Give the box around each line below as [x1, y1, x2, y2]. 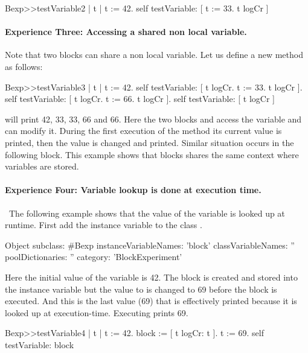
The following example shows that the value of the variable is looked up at [8, 206, 285, 219]
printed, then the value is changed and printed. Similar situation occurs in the [5, 136, 294, 148]
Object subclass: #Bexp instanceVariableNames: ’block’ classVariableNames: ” [5, 238, 295, 251]
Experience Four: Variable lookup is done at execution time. [5, 183, 261, 196]
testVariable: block [5, 338, 74, 351]
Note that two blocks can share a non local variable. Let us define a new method [5, 48, 303, 61]
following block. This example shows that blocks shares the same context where [5, 148, 299, 161]
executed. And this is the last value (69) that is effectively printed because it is [5, 294, 297, 307]
